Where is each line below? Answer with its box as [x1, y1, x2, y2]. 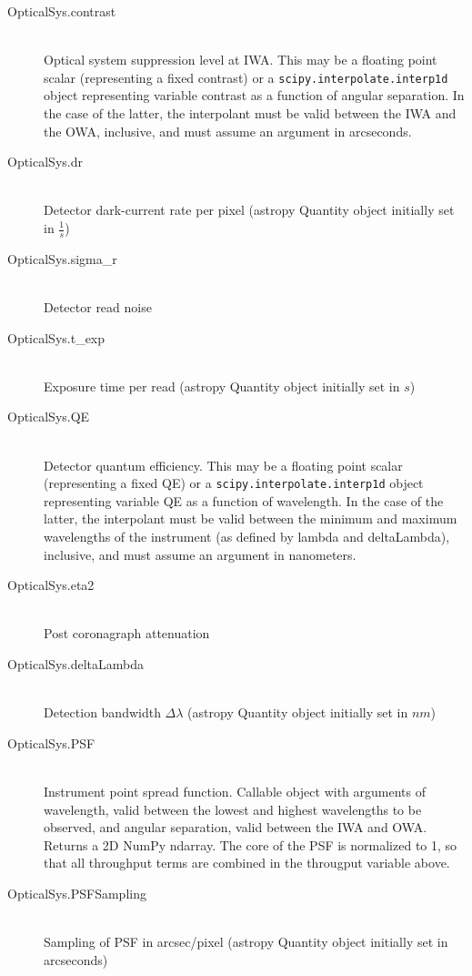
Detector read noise [44, 298, 152, 317]
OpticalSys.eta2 [7, 575, 95, 595]
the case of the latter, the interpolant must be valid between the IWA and [44, 104, 457, 123]
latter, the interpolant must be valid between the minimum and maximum [44, 509, 457, 528]
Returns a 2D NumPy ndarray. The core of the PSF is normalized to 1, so [44, 835, 457, 854]
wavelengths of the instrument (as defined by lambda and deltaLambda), [44, 527, 450, 546]
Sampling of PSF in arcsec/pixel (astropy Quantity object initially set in [44, 932, 448, 951]
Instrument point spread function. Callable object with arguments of [44, 781, 426, 800]
